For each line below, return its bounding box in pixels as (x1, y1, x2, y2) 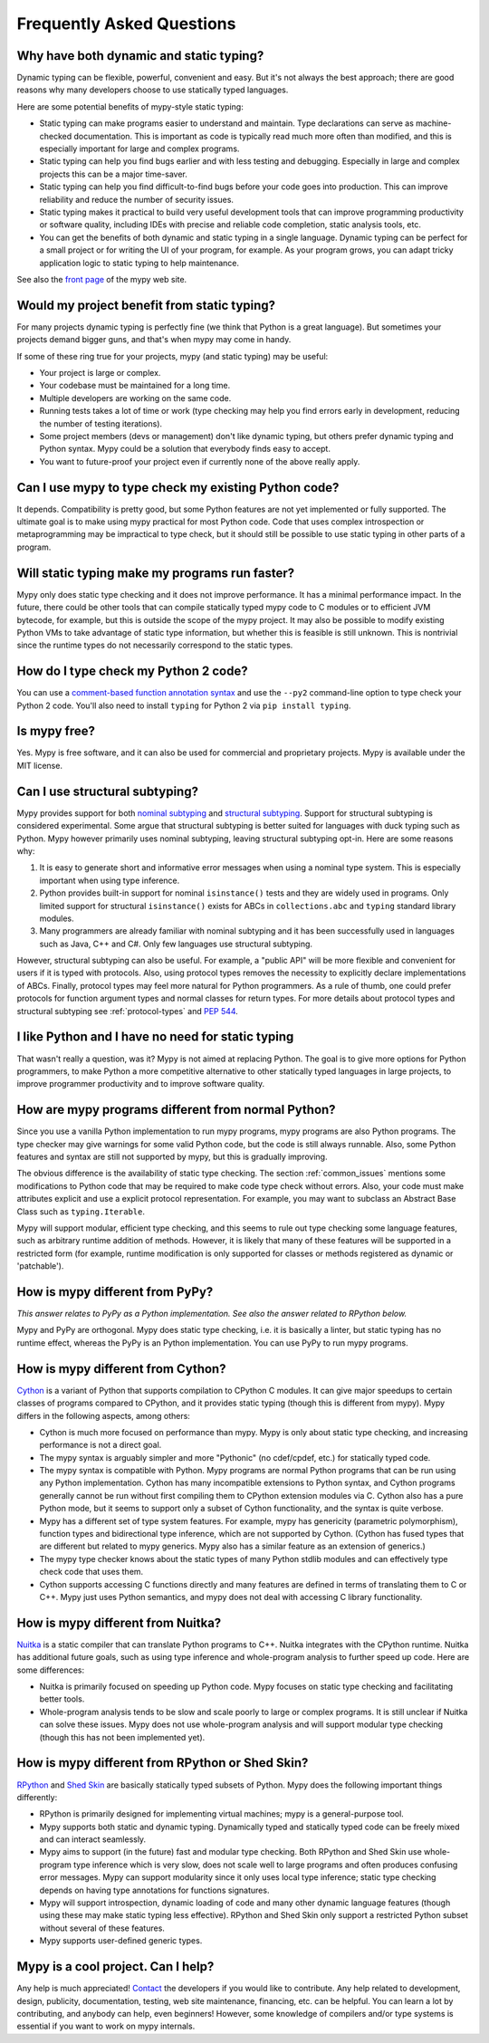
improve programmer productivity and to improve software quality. (16, 1079, 265, 1089)
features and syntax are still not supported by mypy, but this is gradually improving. (16, 1151, 328, 1163)
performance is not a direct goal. (39, 1440, 162, 1451)
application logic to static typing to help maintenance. (39, 257, 240, 268)
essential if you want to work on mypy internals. (16, 2020, 196, 2032)
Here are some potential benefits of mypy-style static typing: (16, 101, 244, 112)
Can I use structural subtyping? (16, 783, 199, 799)
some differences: (16, 1664, 85, 1675)
